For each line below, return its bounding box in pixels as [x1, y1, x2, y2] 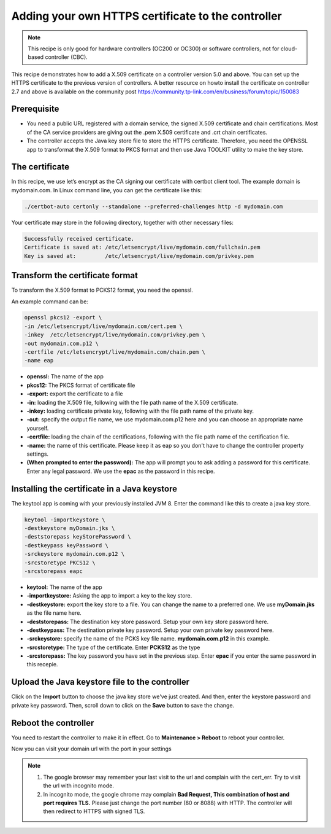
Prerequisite [11, 104, 59, 114]
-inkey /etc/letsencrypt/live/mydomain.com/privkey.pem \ [24, 332, 205, 338]
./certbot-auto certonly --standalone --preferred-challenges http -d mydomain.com [24, 203, 283, 210]
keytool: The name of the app [26, 583, 102, 591]
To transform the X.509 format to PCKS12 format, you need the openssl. [11, 286, 193, 294]
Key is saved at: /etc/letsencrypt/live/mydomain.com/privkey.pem [24, 252, 254, 259]
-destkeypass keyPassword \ [24, 542, 108, 549]
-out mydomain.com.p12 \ [24, 340, 99, 347]
